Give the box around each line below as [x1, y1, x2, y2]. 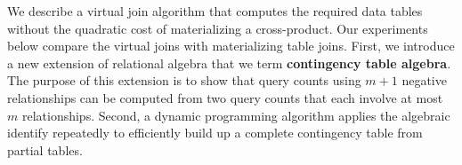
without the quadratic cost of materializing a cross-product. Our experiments [7, 19, 428, 37]
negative [401, 71, 447, 90]
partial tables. [7, 140, 83, 159]
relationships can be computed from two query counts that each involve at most [7, 88, 443, 106]
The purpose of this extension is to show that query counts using [7, 71, 361, 90]
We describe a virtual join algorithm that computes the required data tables [7, 2, 423, 20]
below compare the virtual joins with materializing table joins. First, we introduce [7, 36, 455, 55]
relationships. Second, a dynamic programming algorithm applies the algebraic [21, 106, 450, 124]
